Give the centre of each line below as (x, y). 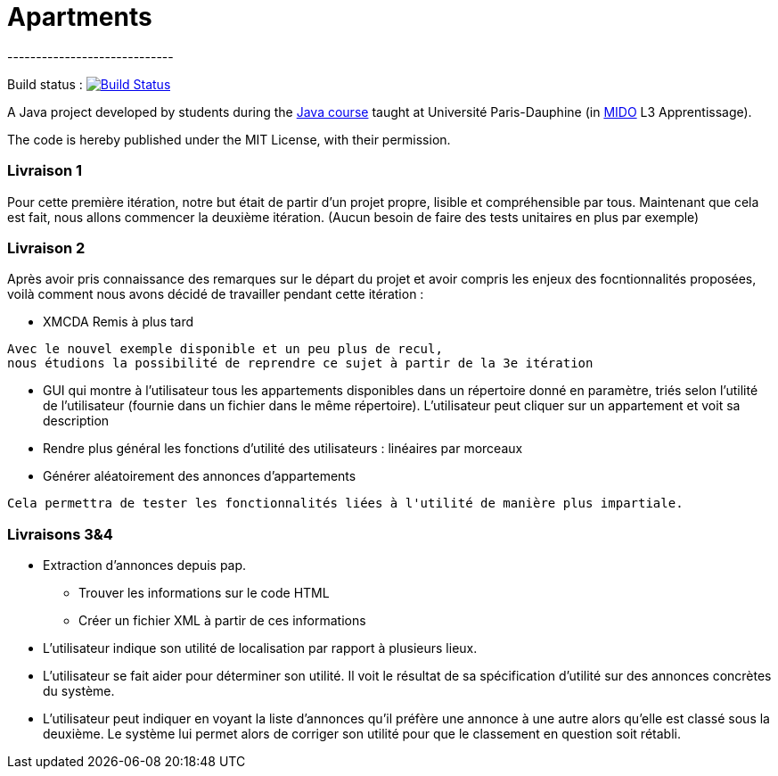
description (76, 421)
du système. (79, 691)
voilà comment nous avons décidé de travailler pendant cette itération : (216, 294)
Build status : (45, 84)
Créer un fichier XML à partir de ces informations (222, 620)
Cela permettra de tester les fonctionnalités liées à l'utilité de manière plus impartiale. (345, 504)
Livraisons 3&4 (60, 534)
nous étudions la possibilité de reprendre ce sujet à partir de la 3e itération (300, 363)
